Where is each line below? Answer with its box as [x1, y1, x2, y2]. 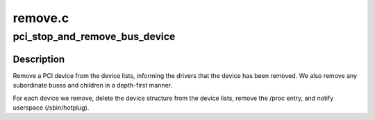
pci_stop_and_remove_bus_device [12, 30, 176, 43]
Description [12, 53, 65, 65]
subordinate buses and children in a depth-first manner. [12, 81, 173, 90]
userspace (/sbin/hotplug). [12, 103, 90, 112]
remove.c [12, 10, 69, 26]
